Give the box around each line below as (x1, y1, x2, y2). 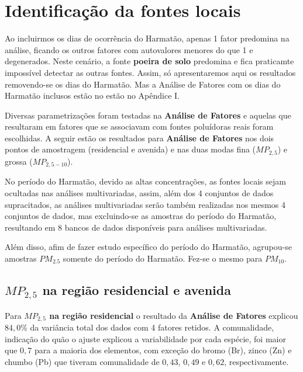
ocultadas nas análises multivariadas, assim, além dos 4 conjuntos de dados (5, 186, 274, 199)
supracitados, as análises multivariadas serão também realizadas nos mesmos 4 (5, 198, 286, 210)
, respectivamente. (224, 355, 289, 367)
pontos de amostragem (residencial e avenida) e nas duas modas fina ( (5, 143, 256, 155)
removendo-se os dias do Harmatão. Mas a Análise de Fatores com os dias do (5, 78, 281, 90)
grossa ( (5, 155, 33, 167)
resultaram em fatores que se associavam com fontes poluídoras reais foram (5, 120, 274, 133)
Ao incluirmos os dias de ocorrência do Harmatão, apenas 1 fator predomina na (5, 32, 290, 44)
